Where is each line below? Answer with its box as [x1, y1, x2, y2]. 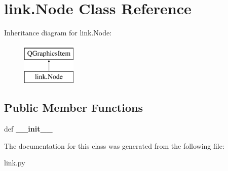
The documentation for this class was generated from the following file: [4, 140, 224, 151]
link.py [4, 157, 25, 168]
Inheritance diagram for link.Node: [4, 27, 112, 38]
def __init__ [4, 123, 53, 134]
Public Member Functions [4, 100, 143, 115]
